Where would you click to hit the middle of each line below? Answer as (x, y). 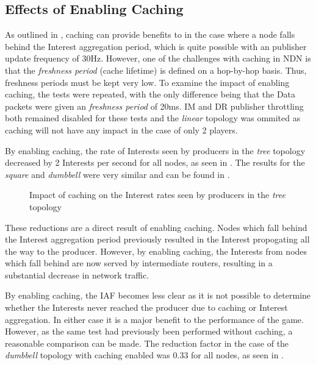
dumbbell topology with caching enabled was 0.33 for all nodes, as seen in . (144, 355)
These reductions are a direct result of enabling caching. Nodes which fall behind (156, 227)
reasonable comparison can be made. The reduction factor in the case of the (147, 343)
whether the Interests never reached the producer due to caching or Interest (146, 307)
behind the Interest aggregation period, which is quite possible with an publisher (156, 46)
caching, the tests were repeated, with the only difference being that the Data (150, 94)
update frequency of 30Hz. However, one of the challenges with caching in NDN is (158, 58)
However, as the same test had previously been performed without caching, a (149, 331)
